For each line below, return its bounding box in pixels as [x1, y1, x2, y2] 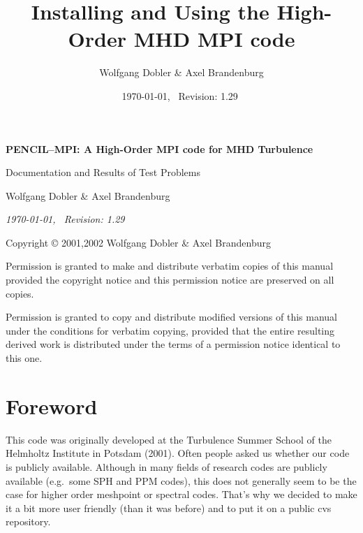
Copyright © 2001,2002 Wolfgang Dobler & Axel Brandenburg [6, 235, 271, 249]
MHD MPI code [133, 24, 295, 53]
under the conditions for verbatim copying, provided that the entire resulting [6, 323, 335, 337]
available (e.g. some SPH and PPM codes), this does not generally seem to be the [6, 473, 357, 488]
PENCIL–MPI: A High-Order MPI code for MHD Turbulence [6, 141, 313, 156]
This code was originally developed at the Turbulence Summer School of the [6, 432, 332, 446]
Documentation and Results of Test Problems [6, 165, 200, 180]
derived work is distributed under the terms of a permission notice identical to [6, 337, 341, 351]
